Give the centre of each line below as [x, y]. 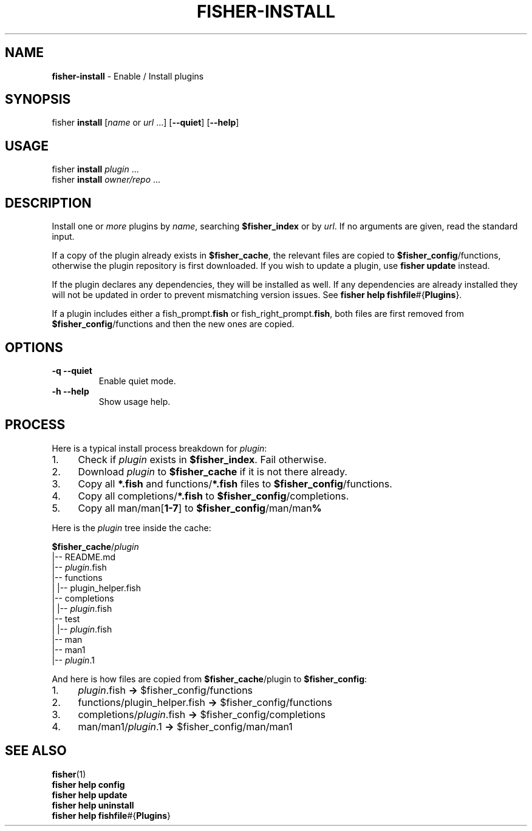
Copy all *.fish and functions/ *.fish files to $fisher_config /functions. [235, 483]
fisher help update [90, 795]
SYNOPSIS [38, 100]
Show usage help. [135, 401]
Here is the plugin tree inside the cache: [131, 527]
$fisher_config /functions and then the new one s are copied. [173, 324]
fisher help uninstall [93, 805]
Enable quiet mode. [137, 381]
